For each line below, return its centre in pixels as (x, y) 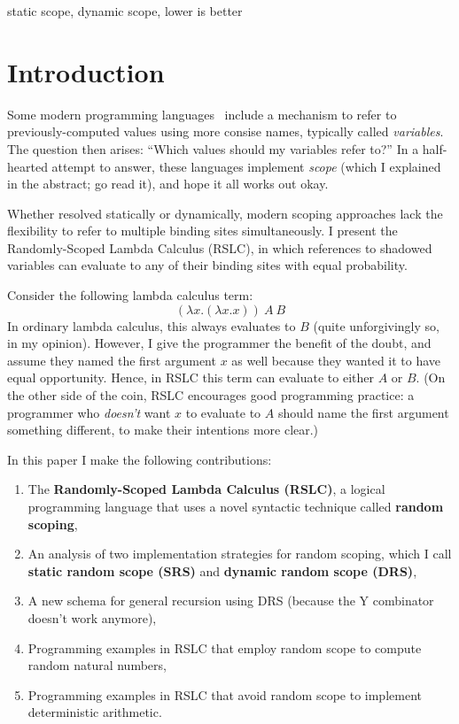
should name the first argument (363, 412)
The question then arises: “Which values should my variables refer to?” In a (213, 148)
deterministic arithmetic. (95, 712)
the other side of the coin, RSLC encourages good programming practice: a (211, 395)
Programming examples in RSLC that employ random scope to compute (225, 647)
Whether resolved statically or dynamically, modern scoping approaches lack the (225, 213)
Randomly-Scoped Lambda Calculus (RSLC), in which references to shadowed (220, 247)
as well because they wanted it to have (336, 360)
